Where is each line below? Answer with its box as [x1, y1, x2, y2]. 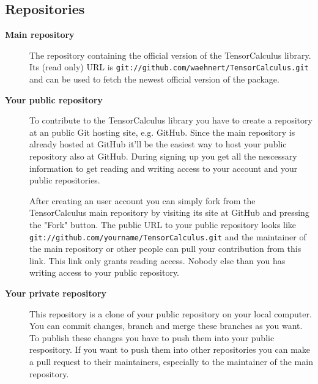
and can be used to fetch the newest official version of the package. [29, 73, 279, 86]
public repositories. [29, 174, 100, 186]
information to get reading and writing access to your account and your [29, 161, 298, 174]
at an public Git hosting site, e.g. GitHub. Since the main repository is [29, 125, 295, 138]
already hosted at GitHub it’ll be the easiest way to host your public [29, 138, 287, 150]
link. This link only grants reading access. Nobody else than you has [29, 254, 286, 267]
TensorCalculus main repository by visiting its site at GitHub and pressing [29, 206, 309, 219]
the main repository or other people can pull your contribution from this [29, 242, 301, 255]
